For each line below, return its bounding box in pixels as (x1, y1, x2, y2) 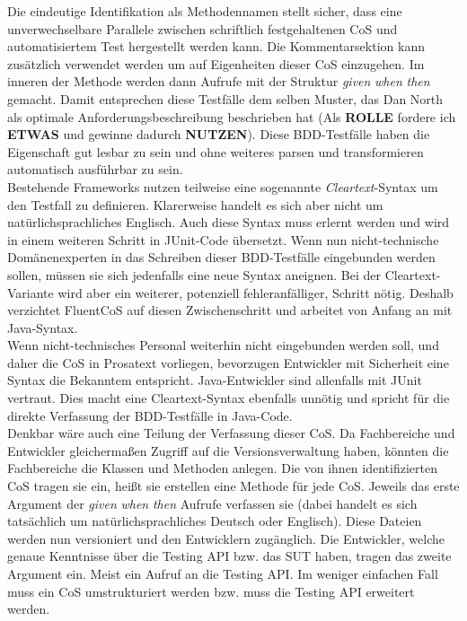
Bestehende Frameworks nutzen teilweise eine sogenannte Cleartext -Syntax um (7, 177, 438, 196)
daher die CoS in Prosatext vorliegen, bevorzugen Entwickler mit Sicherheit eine (7, 353, 449, 372)
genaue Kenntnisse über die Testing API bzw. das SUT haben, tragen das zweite (7, 547, 452, 565)
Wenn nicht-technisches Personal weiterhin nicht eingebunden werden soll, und (7, 336, 439, 354)
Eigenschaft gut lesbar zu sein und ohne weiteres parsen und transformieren (7, 142, 424, 161)
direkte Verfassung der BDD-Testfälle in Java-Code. (7, 406, 293, 424)
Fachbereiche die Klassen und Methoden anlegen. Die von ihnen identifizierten (7, 459, 437, 477)
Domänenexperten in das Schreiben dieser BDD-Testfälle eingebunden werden (7, 248, 436, 267)
